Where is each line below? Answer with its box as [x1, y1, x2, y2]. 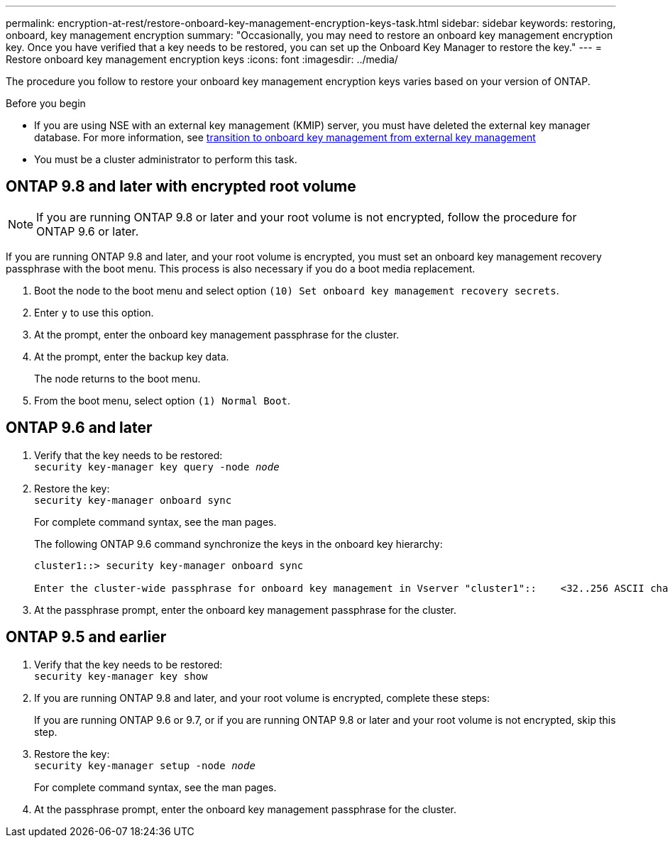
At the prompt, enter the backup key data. [34, 350, 229, 363]
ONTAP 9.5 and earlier [6, 628, 167, 646]
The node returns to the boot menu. [34, 372, 201, 385]
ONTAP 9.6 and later [6, 419, 153, 437]
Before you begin [6, 97, 86, 109]
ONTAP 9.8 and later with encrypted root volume [6, 177, 356, 196]
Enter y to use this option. [34, 306, 154, 319]
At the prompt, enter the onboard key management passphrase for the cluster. [34, 328, 400, 341]
